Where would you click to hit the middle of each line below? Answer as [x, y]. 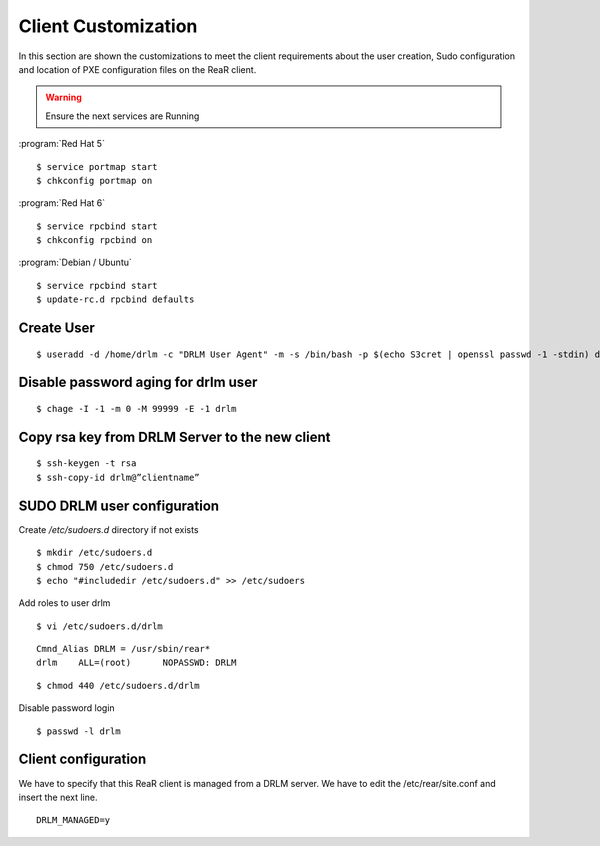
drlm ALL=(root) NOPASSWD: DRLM [136, 663]
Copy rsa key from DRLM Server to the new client [174, 436]
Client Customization [108, 26]
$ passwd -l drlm [78, 731]
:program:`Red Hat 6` [62, 203]
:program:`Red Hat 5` [61, 144]
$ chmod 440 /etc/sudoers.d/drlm [118, 685]
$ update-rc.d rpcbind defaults [115, 299]
